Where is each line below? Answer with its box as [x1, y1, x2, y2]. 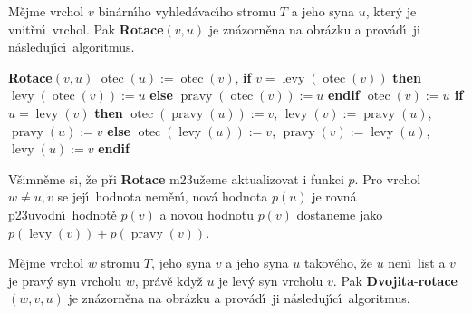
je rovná [312, 187, 357, 206]
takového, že [303, 253, 372, 272]
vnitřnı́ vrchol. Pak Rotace [8, 19, 164, 38]
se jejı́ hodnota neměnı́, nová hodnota [57, 187, 268, 206]
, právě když [134, 270, 203, 289]
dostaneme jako [296, 204, 383, 223]
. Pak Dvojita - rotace [332, 270, 458, 289]
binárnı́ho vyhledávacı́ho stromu [98, 2, 276, 20]
